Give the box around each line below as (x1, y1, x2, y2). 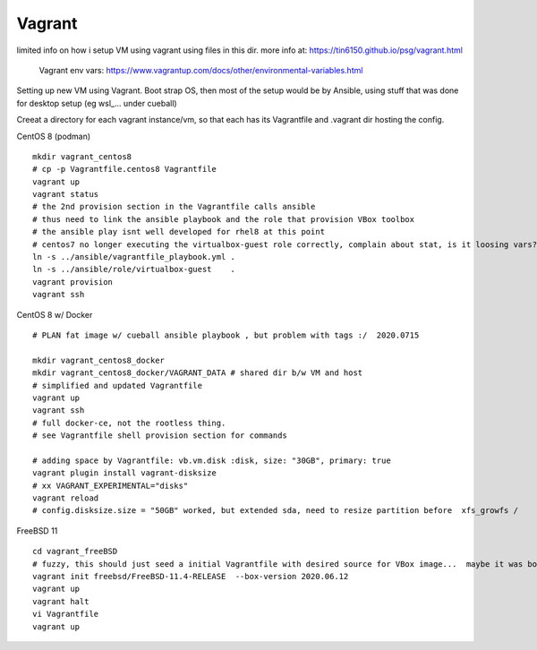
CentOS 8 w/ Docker (16, 309, 93, 320)
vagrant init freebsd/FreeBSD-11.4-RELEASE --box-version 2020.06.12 (32, 571, 349, 581)
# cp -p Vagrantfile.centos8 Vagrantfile (32, 164, 217, 175)
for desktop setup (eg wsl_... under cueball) (16, 98, 178, 108)
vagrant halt (32, 596, 89, 606)
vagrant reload (32, 493, 99, 503)
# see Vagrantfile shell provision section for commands (32, 431, 288, 440)
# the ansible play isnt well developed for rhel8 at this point (32, 227, 326, 237)
